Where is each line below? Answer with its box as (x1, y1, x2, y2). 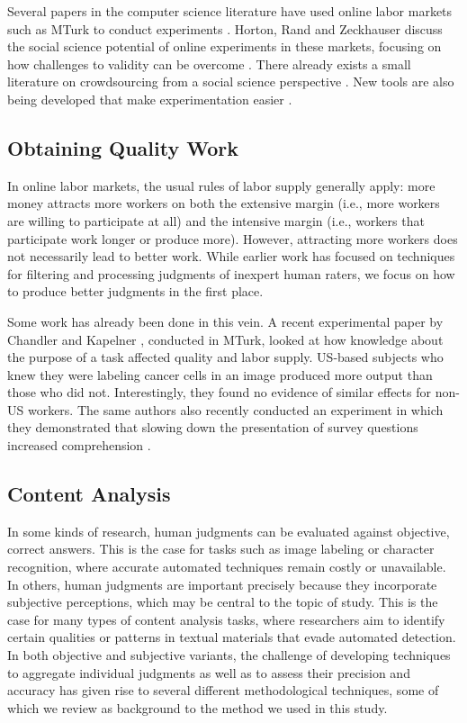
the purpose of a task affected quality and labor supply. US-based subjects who (7, 348, 444, 366)
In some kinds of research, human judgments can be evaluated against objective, (7, 521, 450, 540)
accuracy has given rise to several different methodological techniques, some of (7, 681, 439, 700)
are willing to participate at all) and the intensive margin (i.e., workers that (7, 211, 425, 230)
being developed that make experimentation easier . (7, 89, 292, 108)
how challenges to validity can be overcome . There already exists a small (7, 54, 411, 73)
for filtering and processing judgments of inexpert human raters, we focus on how (7, 264, 455, 283)
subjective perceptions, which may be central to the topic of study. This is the (7, 592, 438, 611)
